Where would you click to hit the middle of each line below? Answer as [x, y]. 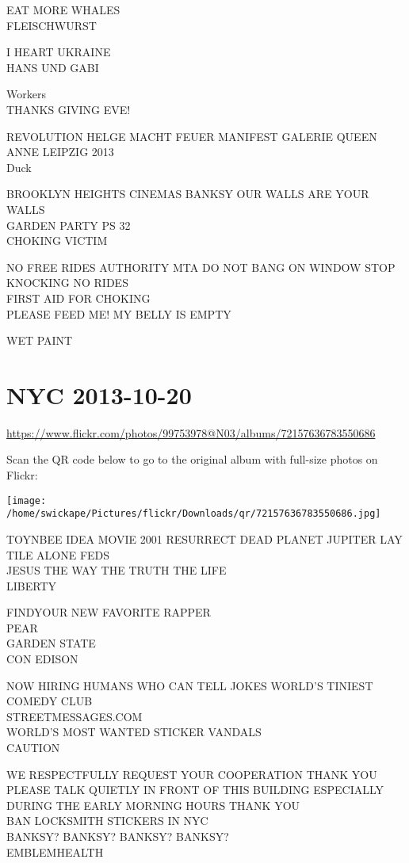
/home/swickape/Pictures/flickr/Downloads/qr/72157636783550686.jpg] [194, 514]
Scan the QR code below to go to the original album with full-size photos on [192, 459]
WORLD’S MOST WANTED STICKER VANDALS [134, 732]
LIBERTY [31, 585]
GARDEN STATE [51, 643]
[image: [27, 500]
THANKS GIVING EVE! [69, 109]
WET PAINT [40, 340]
